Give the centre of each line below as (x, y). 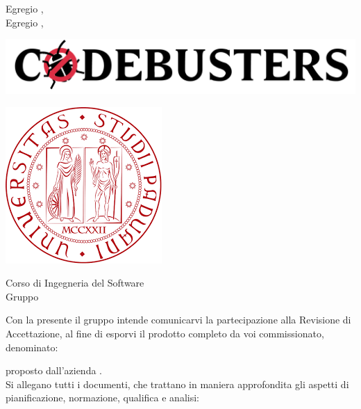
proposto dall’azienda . (54, 370)
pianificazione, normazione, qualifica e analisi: (102, 398)
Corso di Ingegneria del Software (75, 283)
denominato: (32, 347)
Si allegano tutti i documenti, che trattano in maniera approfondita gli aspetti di (177, 384)
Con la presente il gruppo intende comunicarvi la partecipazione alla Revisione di (178, 320)
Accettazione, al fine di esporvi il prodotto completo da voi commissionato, (165, 333)
